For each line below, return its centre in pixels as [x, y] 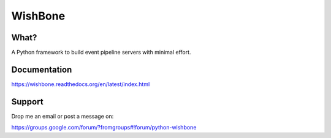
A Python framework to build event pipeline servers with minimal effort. [101, 53]
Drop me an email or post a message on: [63, 116]
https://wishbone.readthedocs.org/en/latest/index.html [81, 84]
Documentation [42, 69]
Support [27, 102]
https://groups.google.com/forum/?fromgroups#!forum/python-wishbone [104, 128]
